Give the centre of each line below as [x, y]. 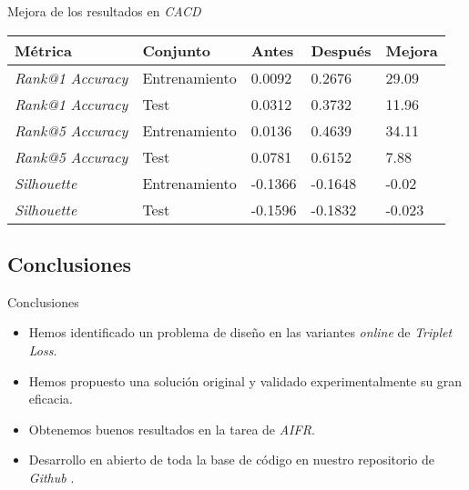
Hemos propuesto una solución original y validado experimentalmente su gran [245, 380]
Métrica [43, 50]
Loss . [43, 350]
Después [341, 50]
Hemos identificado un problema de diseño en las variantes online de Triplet [240, 332]
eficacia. [51, 399]
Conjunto [176, 50]
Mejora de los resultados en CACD [104, 11]
